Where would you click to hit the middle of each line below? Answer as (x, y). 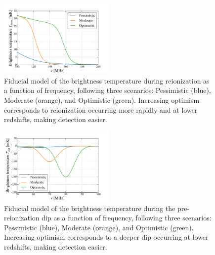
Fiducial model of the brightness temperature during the (90, 208)
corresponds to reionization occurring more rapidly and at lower (101, 109)
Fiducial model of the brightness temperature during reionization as (107, 80)
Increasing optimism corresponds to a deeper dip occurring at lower (106, 237)
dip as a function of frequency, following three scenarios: (127, 218)
